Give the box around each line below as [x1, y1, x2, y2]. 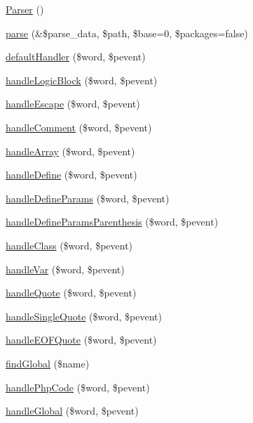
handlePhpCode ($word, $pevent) [6, 379, 150, 394]
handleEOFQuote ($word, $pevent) [6, 332, 157, 347]
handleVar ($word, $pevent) [6, 261, 125, 276]
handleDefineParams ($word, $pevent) [6, 190, 170, 205]
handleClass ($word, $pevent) [6, 237, 133, 252]
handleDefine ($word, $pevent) [6, 167, 137, 182]
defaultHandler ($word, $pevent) [6, 49, 146, 64]
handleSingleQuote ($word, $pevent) [6, 308, 162, 323]
